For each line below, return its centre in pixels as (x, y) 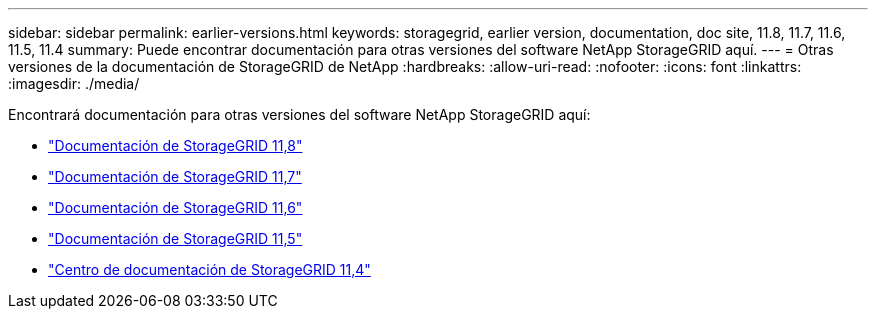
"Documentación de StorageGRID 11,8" (175, 145)
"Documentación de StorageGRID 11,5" (175, 238)
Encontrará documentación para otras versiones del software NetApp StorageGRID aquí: (299, 114)
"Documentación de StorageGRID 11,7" (175, 176)
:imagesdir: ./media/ (74, 83)
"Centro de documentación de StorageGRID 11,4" (209, 269)
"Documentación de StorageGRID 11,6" (175, 207)
